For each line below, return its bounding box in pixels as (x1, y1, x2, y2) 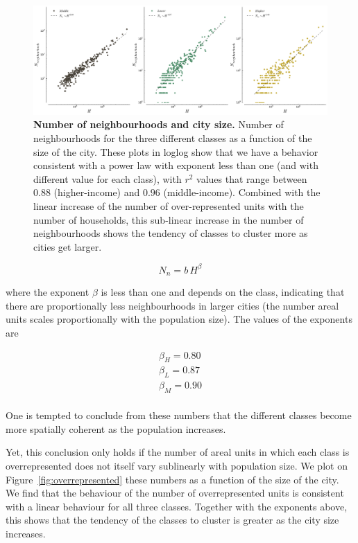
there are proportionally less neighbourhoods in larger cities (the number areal (6, 298, 339, 312)
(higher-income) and (53, 185, 140, 199)
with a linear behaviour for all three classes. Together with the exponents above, (6, 499, 348, 513)
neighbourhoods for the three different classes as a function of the (33, 130, 312, 145)
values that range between (196, 171, 307, 186)
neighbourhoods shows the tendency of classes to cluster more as (33, 226, 308, 240)
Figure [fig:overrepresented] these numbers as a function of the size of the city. (6, 472, 339, 486)
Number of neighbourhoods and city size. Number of (33, 117, 284, 132)
